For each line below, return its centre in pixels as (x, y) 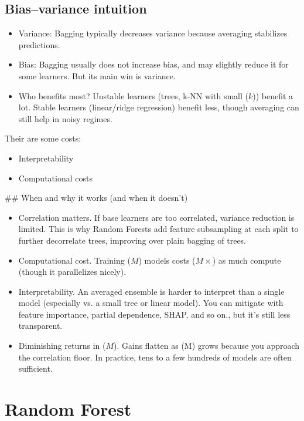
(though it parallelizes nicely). (72, 272)
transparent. (40, 326)
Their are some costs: (43, 138)
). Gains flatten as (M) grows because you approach (207, 346)
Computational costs (55, 178)
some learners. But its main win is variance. (97, 75)
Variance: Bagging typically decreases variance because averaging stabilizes (153, 33)
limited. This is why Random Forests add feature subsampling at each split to (158, 229)
